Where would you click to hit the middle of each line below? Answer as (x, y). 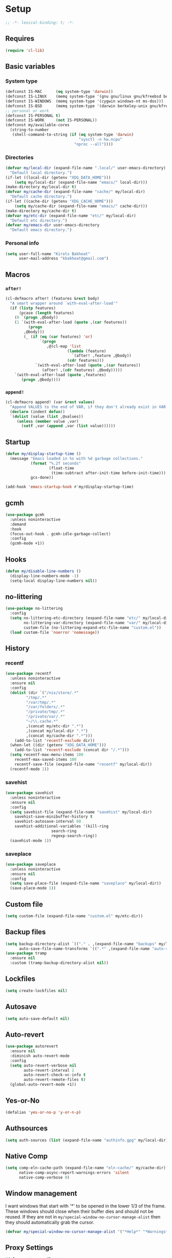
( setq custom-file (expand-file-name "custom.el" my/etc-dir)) (74, 916)
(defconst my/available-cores (38, 125)
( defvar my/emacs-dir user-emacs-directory (52, 225)
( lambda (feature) (87, 351)
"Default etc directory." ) (39, 220)
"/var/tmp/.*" (41, 702)
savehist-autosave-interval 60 (48, 822)
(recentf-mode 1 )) (30, 769)
